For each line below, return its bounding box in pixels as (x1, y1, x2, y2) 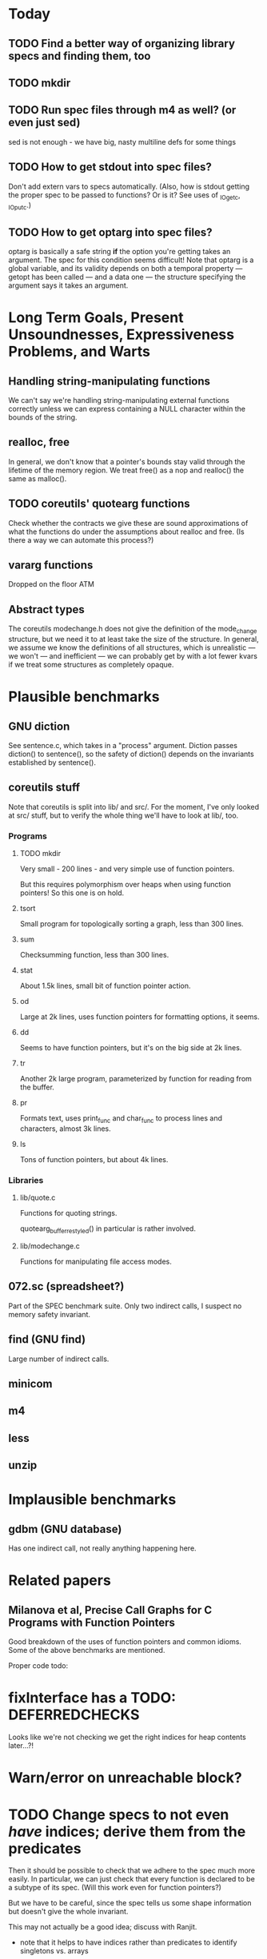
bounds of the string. (8, 412, 78, 422)
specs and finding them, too (8, 49, 151, 62)
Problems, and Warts (8, 343, 150, 360)
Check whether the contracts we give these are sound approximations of (8, 518, 249, 528)
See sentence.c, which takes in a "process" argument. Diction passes (8, 741, 238, 751)
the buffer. (19, 1082, 54, 1092)
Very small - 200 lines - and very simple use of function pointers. (19, 864, 235, 874)
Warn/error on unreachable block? (8, 1769, 242, 1787)
